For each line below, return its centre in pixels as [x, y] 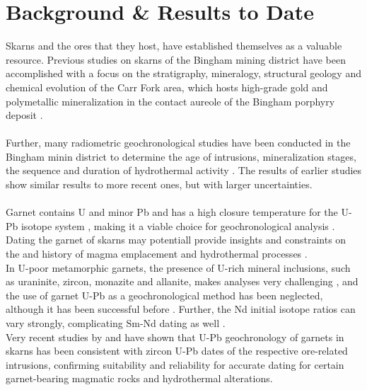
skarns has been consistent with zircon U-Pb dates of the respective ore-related [177, 351]
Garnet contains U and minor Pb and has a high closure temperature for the [172, 212]
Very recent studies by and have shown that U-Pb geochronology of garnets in [175, 337]
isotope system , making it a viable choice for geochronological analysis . [178, 225]
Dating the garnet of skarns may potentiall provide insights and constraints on [176, 240]
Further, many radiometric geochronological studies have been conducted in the [178, 143]
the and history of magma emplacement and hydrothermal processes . [157, 254]
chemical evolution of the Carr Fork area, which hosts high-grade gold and [167, 87]
